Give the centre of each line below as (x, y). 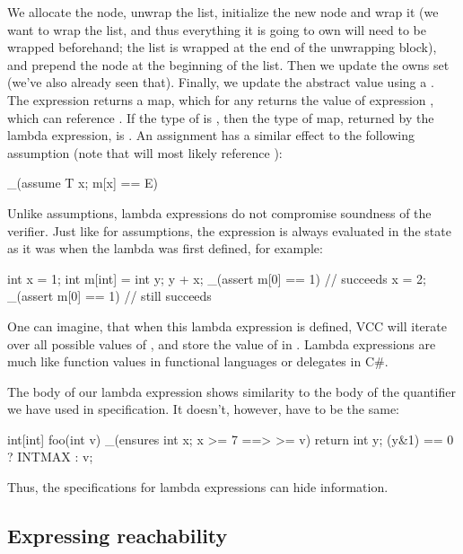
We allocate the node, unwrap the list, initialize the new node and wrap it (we (223, 12)
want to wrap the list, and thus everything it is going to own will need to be (217, 29)
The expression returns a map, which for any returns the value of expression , (221, 99)
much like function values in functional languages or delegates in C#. (198, 361)
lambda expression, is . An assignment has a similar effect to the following (211, 135)
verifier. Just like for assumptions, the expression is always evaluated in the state (229, 230)
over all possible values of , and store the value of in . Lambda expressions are (222, 343)
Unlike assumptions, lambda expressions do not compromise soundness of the (219, 212)
